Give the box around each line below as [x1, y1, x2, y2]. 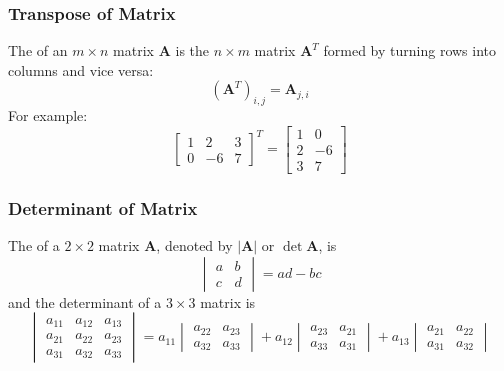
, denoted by [156, 235, 233, 256]
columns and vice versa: [8, 59, 154, 80]
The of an [8, 40, 68, 61]
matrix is [200, 291, 256, 312]
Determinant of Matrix [8, 195, 198, 220]
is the [175, 40, 210, 61]
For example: [8, 105, 88, 126]
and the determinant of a [8, 291, 162, 312]
